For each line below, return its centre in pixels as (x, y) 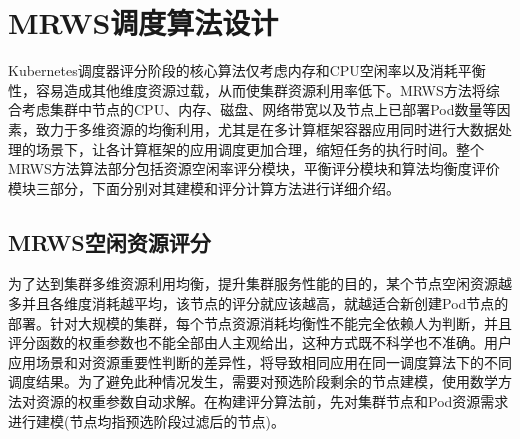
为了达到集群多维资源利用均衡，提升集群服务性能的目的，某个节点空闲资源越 (260, 283)
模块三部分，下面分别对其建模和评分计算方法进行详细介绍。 (204, 187)
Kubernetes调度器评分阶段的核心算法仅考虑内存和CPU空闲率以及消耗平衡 (247, 70)
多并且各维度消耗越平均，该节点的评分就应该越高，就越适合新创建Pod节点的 (258, 303)
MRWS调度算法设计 (143, 22)
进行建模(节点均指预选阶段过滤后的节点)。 (146, 420)
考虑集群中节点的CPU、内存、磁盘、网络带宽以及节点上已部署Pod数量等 (259, 109)
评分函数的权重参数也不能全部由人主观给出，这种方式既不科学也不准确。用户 (260, 342)
